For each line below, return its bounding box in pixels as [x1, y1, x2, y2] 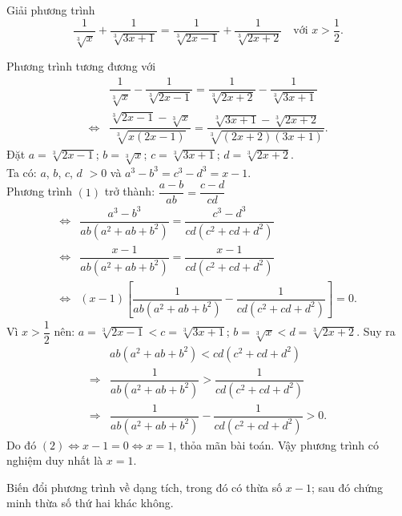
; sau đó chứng [311, 478, 384, 495]
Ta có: [6, 163, 37, 180]
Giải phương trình [6, 2, 95, 18]
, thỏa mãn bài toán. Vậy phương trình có [173, 436, 379, 453]
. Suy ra [356, 323, 396, 340]
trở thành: [104, 183, 155, 200]
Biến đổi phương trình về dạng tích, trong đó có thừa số [6, 478, 283, 495]
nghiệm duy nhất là [6, 452, 103, 469]
